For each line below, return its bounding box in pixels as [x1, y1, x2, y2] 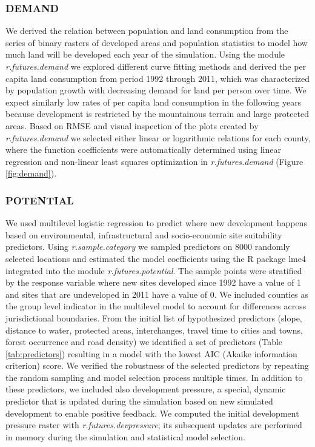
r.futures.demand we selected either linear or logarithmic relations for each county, [5, 131, 311, 144]
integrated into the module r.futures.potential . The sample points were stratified [5, 264, 302, 277]
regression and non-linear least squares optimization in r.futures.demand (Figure [5, 155, 303, 167]
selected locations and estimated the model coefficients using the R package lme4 [5, 252, 306, 264]
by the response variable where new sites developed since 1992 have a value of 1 [5, 276, 302, 289]
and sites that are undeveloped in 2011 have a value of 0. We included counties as [5, 287, 309, 300]
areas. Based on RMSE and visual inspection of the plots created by [5, 119, 259, 132]
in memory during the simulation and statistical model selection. [5, 430, 245, 443]
